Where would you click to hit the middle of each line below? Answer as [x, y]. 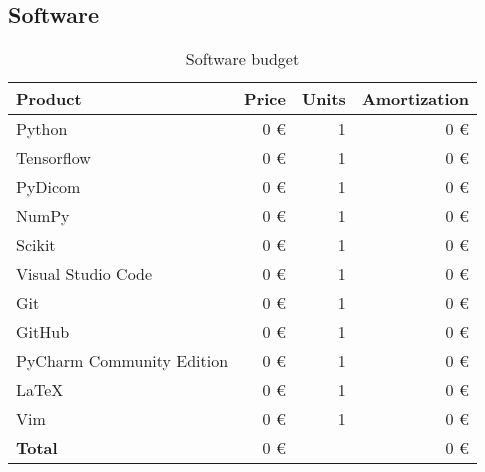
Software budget [242, 59]
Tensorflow [53, 158]
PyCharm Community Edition [122, 361]
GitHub [43, 332]
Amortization [415, 99]
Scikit [36, 245]
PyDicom [48, 187]
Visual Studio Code [84, 274]
